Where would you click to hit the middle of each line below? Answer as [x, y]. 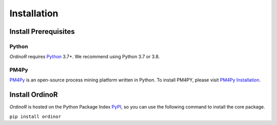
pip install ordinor [35, 116]
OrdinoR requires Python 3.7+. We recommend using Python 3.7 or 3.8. [85, 57]
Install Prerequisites [42, 32]
